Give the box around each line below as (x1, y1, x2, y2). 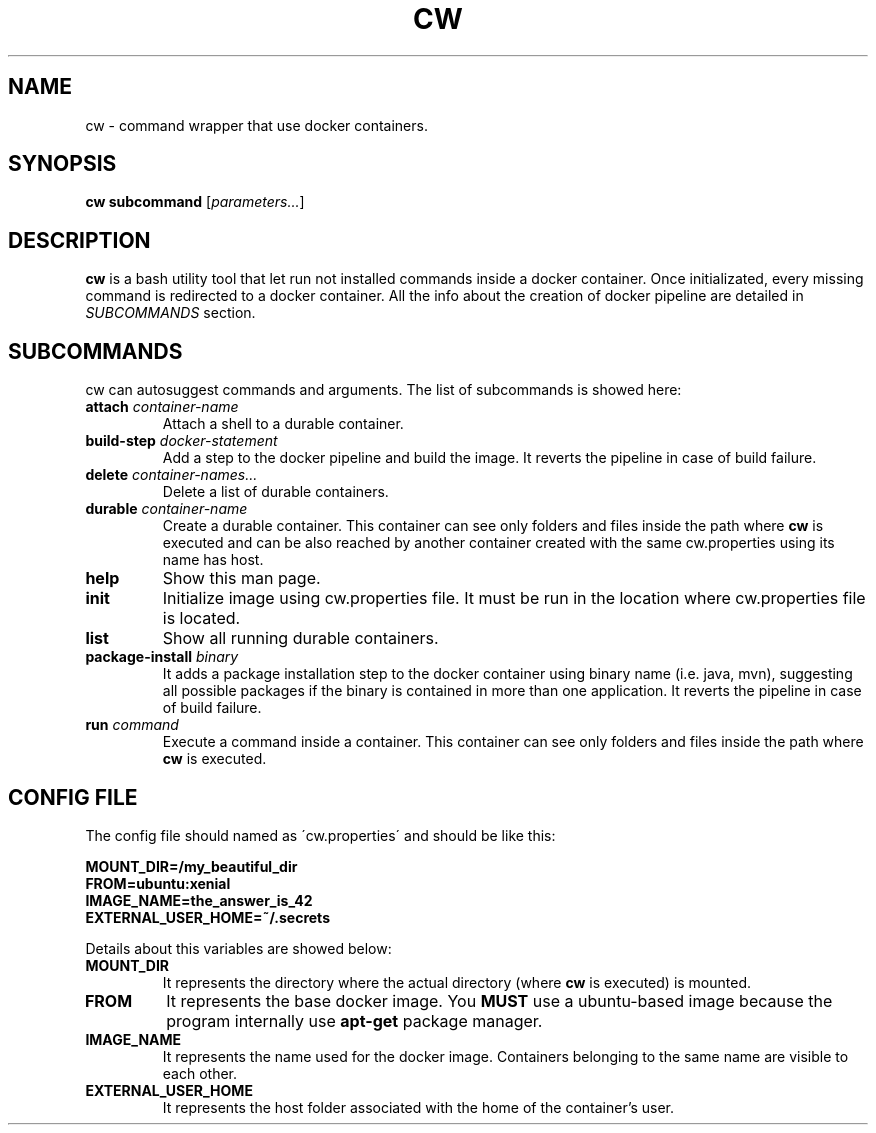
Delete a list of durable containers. (162, 483, 389, 501)
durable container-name (85, 500, 248, 518)
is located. (162, 608, 241, 629)
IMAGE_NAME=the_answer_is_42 (85, 891, 313, 909)
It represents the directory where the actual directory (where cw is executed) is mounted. (162, 973, 752, 991)
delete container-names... (85, 466, 258, 484)
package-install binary (85, 648, 239, 666)
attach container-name (85, 398, 239, 416)
